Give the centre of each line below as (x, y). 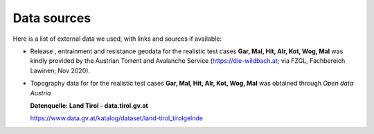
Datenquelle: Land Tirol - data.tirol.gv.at (89, 105)
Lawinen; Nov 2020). (60, 70)
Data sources (52, 18)
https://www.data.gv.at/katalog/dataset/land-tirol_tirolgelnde (117, 118)
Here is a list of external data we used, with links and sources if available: (117, 39)
